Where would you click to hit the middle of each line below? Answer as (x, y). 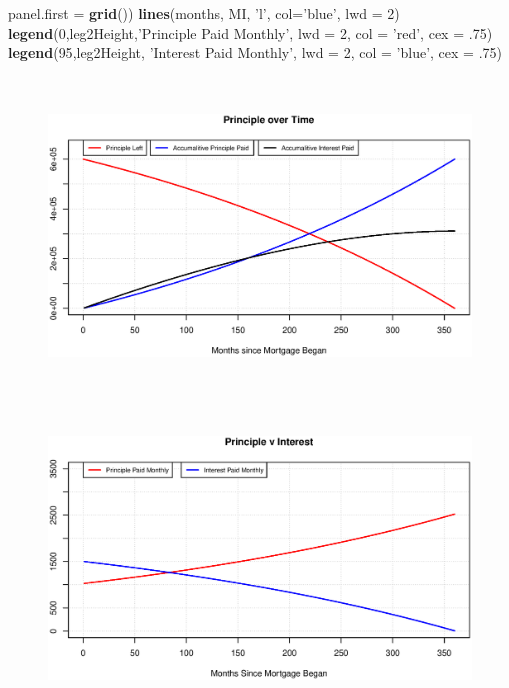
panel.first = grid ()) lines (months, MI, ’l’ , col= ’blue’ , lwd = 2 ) (204, 13)
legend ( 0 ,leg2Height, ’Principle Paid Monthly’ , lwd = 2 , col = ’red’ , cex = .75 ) (250, 32)
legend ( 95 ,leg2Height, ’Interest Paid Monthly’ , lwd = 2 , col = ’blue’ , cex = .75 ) (255, 52)
